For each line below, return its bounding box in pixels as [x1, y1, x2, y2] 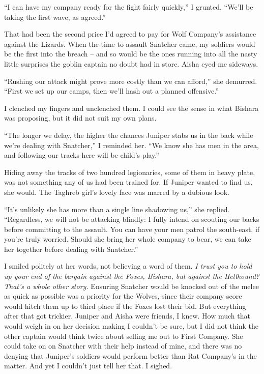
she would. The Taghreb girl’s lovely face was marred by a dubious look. [4, 186, 230, 197]
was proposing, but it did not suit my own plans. [4, 112, 157, 123]
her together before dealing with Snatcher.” [4, 243, 138, 254]
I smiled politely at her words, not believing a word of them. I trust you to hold [4, 261, 252, 271]
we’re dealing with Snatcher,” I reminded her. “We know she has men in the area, [4, 139, 259, 150]
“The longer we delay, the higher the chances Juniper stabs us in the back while [4, 129, 253, 140]
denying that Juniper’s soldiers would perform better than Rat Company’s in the [4, 350, 257, 361]
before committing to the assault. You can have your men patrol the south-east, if [4, 223, 260, 234]
